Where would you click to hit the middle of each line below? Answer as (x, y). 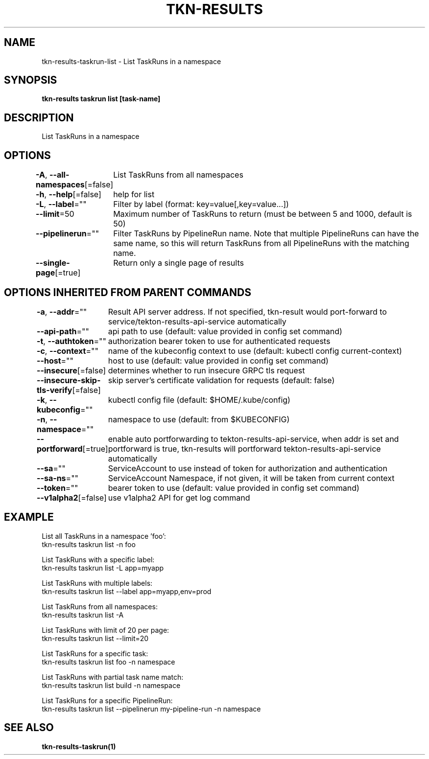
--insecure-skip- (69, 380)
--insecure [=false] (71, 370)
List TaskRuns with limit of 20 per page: (106, 630)
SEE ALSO (29, 728)
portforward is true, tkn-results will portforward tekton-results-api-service (244, 448)
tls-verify (54, 390)
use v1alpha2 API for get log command (179, 497)
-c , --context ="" (67, 351)
